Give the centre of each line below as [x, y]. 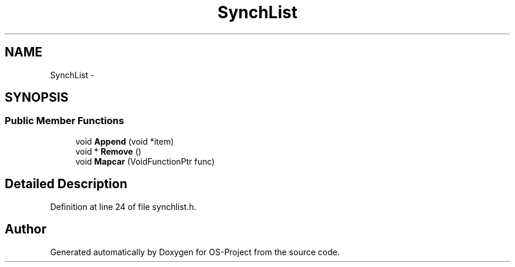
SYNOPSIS [37, 98]
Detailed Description [66, 184]
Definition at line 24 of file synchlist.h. [123, 206]
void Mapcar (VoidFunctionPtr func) [145, 161]
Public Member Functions [64, 121]
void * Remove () [108, 151]
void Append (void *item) [125, 141]
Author [26, 229]
